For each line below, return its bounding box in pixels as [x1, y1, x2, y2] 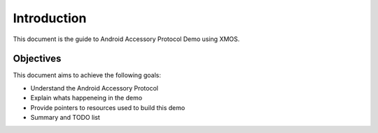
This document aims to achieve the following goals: [13, 71, 161, 79]
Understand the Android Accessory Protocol [30, 84, 159, 92]
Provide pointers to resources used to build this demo [30, 103, 185, 111]
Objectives [13, 53, 62, 65]
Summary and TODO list [30, 114, 101, 122]
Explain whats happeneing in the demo [30, 94, 143, 102]
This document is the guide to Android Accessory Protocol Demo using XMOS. [13, 35, 240, 43]
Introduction [13, 10, 87, 26]
